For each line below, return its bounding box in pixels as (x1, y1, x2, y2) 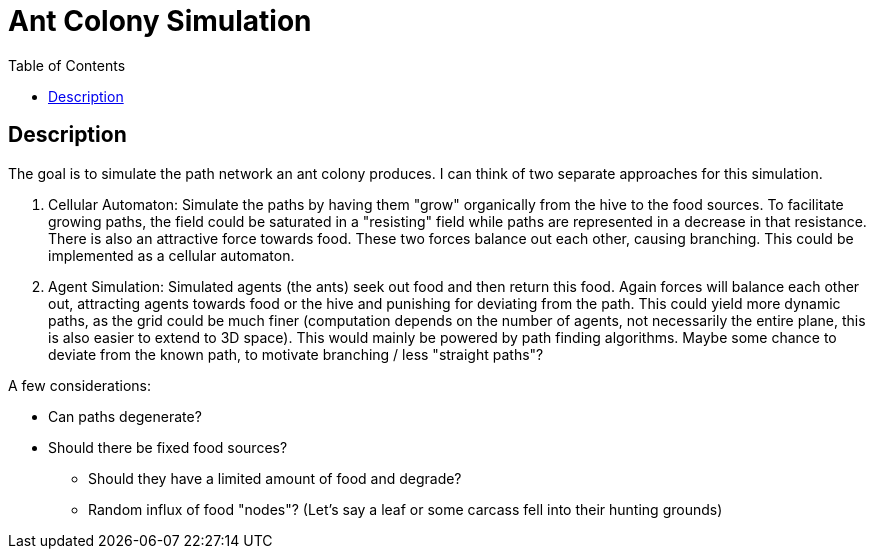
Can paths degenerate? (48, 407, 202, 425)
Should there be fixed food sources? (48, 438, 288, 456)
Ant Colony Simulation (8, 4, 312, 38)
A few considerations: (8, 376, 152, 394)
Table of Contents (8, 56, 126, 74)
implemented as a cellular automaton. (48, 246, 295, 264)
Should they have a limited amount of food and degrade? (88, 469, 462, 487)
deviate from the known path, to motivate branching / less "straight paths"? (48, 345, 544, 363)
